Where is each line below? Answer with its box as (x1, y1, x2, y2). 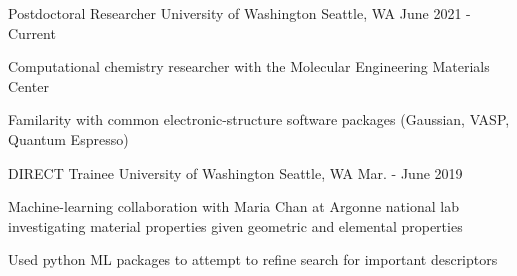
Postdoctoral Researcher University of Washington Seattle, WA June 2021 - (8, 3, 471, 23)
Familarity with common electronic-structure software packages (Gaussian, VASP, (8, 109, 510, 130)
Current (8, 22, 56, 43)
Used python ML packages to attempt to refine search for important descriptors (8, 249, 498, 270)
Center (8, 75, 49, 96)
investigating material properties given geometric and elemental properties (8, 215, 463, 236)
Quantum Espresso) (8, 128, 129, 149)
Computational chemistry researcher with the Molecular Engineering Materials (8, 56, 490, 77)
